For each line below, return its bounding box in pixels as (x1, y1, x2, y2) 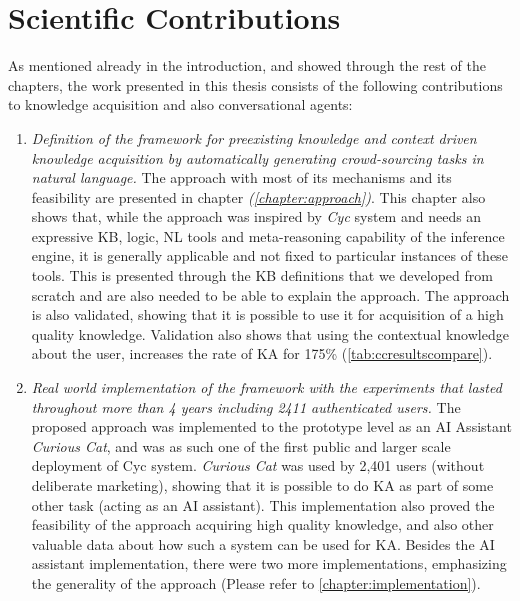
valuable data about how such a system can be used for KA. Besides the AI (31, 533, 495, 554)
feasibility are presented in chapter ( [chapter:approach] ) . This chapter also (31, 186, 486, 207)
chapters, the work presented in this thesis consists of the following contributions (8, 74, 503, 95)
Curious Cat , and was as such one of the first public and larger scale (31, 435, 451, 456)
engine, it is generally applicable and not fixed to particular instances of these (31, 245, 508, 266)
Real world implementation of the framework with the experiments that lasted (31, 377, 502, 398)
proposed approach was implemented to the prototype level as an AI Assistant (31, 416, 512, 437)
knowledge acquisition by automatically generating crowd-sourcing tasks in (31, 147, 484, 168)
